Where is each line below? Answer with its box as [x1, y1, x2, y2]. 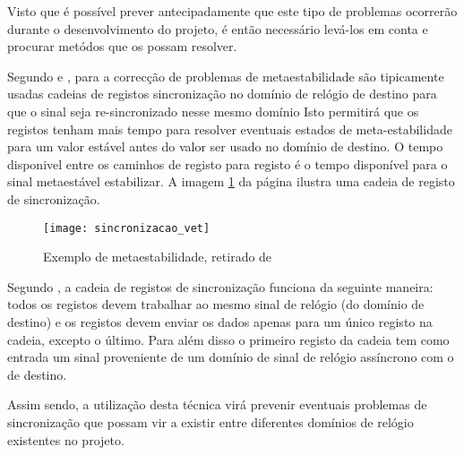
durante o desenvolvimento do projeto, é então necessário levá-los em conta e [7, 19, 428, 38]
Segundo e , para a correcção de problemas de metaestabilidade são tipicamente [7, 66, 444, 85]
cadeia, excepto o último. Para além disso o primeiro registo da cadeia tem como [7, 330, 450, 348]
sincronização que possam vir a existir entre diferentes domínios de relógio [7, 412, 414, 431]
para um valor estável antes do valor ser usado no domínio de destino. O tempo [7, 137, 443, 156]
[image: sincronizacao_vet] [43, 221, 211, 235]
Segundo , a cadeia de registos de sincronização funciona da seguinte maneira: [7, 277, 434, 296]
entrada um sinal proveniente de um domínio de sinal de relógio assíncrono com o [7, 348, 454, 366]
